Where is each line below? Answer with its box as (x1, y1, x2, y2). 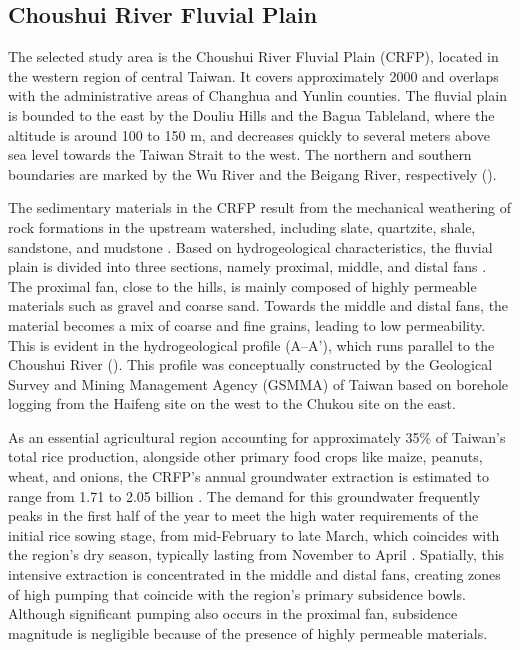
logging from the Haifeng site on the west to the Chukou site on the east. (8, 393, 456, 414)
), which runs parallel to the (322, 334, 495, 355)
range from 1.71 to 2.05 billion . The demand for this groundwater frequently (8, 485, 481, 506)
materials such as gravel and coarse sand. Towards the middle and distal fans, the (8, 295, 509, 316)
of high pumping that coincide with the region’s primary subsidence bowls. (8, 583, 466, 604)
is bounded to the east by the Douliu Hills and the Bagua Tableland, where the (8, 104, 495, 125)
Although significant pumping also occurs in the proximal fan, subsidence (8, 603, 458, 624)
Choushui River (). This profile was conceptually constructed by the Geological (8, 354, 493, 375)
